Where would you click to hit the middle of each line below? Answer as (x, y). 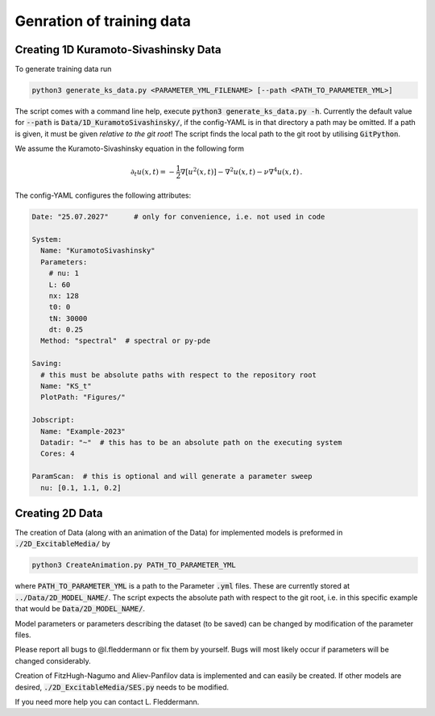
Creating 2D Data (59, 513)
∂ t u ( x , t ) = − (152, 173)
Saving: (47, 364)
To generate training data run (63, 69)
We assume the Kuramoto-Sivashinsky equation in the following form (130, 148)
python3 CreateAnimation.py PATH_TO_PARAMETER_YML (134, 565)
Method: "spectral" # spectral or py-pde (126, 341)
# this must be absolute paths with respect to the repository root (179, 375)
